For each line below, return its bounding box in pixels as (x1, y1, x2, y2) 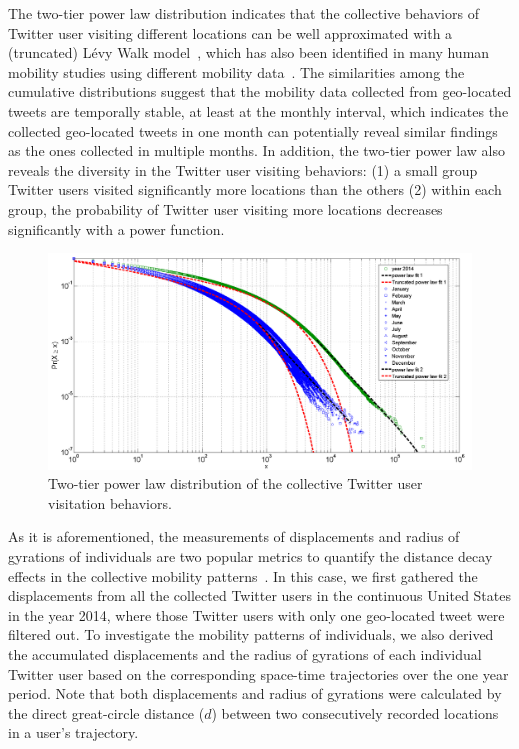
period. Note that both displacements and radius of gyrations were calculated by (8, 683, 502, 704)
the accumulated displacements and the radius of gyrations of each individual (8, 644, 482, 665)
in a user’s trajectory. (8, 722, 139, 743)
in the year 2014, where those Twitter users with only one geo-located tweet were (8, 604, 505, 625)
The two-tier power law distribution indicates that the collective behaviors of (8, 3, 479, 23)
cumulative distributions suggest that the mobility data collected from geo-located (8, 81, 512, 102)
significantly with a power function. (8, 218, 225, 239)
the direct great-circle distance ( (8, 702, 205, 723)
